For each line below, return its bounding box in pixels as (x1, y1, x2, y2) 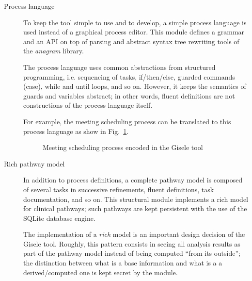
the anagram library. (23, 46, 84, 56)
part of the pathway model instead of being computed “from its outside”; (23, 248, 240, 258)
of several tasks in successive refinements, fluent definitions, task (23, 184, 214, 194)
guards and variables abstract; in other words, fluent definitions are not (23, 90, 235, 100)
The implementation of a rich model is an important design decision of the (23, 229, 245, 239)
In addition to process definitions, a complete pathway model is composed (23, 175, 243, 185)
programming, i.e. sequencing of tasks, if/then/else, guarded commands (23, 71, 235, 82)
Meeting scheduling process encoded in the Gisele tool (43, 142, 203, 152)
